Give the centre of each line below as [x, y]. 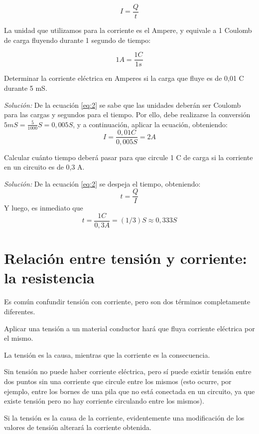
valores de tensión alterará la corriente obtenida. [78, 427]
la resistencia [49, 278]
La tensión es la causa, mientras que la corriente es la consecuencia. [107, 354]
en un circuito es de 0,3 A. [44, 167]
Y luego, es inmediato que [44, 208]
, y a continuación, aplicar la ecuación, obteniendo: [150, 124]
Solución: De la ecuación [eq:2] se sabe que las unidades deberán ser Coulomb [123, 105]
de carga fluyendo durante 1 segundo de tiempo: [77, 40]
